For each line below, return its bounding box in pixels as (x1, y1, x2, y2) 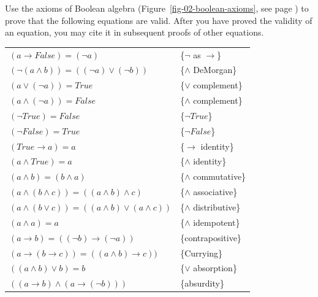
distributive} (193, 200, 241, 213)
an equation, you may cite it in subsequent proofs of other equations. (5, 26, 264, 39)
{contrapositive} (180, 231, 241, 244)
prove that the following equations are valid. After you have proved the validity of (5, 13, 312, 26)
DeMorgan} (193, 63, 237, 76)
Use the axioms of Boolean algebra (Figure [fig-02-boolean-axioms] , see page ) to (5, 2, 309, 14)
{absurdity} (180, 277, 224, 290)
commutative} (193, 170, 246, 183)
